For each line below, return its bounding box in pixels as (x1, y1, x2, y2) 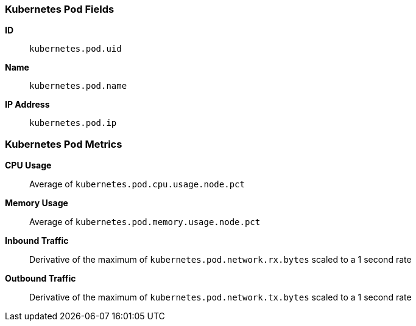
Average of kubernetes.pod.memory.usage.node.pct (29, 217, 261, 227)
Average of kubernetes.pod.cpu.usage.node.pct (29, 179, 245, 190)
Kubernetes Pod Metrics (5, 137, 122, 150)
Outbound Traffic (5, 273, 76, 284)
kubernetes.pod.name (29, 81, 127, 91)
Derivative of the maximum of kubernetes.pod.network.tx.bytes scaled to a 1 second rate (29, 292, 412, 303)
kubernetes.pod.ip (29, 118, 117, 128)
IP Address (5, 99, 50, 110)
